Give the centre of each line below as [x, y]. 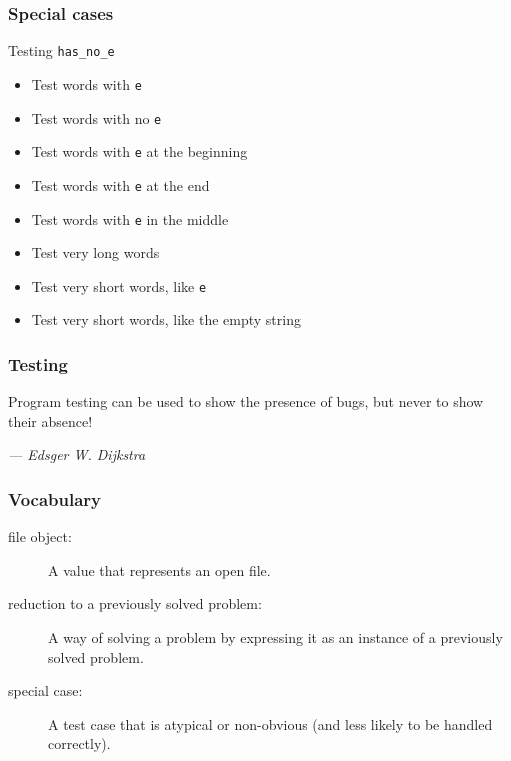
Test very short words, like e [119, 285]
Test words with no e [96, 117]
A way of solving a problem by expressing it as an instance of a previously [275, 637]
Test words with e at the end [120, 184]
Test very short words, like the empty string [166, 319]
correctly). [79, 743]
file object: [40, 536]
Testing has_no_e [61, 50]
